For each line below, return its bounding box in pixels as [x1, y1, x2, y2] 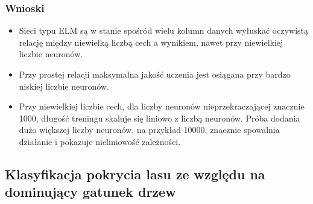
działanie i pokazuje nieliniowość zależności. [19, 135, 181, 147]
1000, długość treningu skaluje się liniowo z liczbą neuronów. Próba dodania [19, 111, 300, 124]
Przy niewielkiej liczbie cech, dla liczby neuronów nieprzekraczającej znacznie [19, 100, 305, 113]
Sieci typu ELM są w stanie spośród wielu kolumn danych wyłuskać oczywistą [19, 24, 309, 37]
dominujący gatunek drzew [5, 182, 176, 201]
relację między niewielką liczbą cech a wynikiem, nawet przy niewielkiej [19, 36, 283, 48]
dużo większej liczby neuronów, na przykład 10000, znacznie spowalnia [19, 123, 280, 136]
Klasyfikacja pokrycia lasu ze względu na [5, 164, 265, 183]
